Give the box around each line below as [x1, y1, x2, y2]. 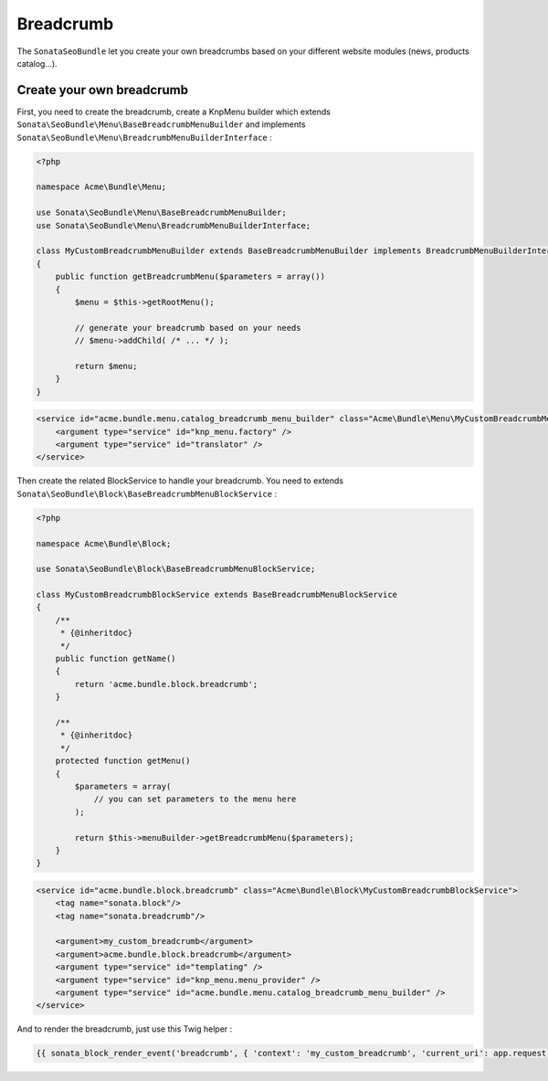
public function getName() [55, 653, 177, 664]
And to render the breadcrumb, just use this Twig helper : [16, 1023, 233, 1034]
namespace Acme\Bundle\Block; [36, 538, 172, 548]
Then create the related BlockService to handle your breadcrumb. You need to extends [16, 475, 344, 486]
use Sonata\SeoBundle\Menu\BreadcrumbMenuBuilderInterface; [36, 220, 311, 230]
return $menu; [74, 361, 138, 371]
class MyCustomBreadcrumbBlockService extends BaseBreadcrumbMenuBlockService [36, 589, 397, 600]
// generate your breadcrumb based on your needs [74, 323, 301, 333]
